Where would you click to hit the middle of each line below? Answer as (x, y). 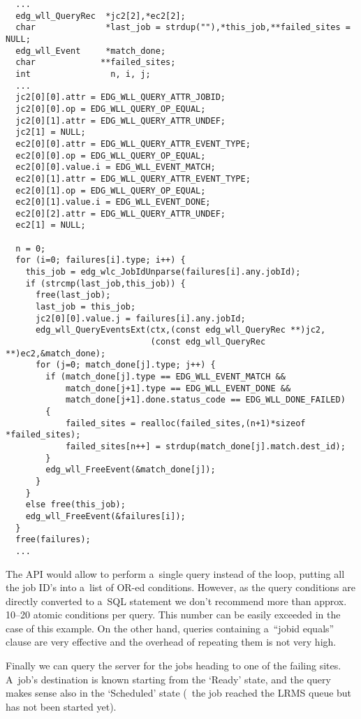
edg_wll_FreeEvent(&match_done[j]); (131, 470)
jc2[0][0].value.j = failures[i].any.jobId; (140, 318)
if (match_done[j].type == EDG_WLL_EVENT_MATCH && (165, 377)
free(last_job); (73, 295)
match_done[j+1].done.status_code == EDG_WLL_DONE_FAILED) (205, 400)
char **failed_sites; (96, 63)
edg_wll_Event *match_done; (91, 51)
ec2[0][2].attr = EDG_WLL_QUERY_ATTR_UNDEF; (120, 213)
